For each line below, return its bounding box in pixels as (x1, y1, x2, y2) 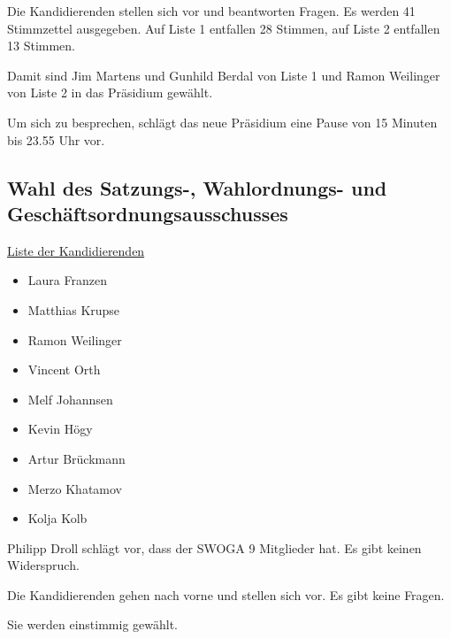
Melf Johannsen (27, 389, 113, 408)
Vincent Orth (27, 360, 101, 379)
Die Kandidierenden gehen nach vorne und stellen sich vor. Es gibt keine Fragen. (7, 585, 445, 604)
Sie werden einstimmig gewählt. (7, 615, 178, 634)
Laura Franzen (27, 271, 107, 289)
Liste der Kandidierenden (7, 241, 145, 259)
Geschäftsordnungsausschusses (7, 199, 288, 227)
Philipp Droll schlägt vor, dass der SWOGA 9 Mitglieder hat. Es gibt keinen (7, 538, 422, 557)
